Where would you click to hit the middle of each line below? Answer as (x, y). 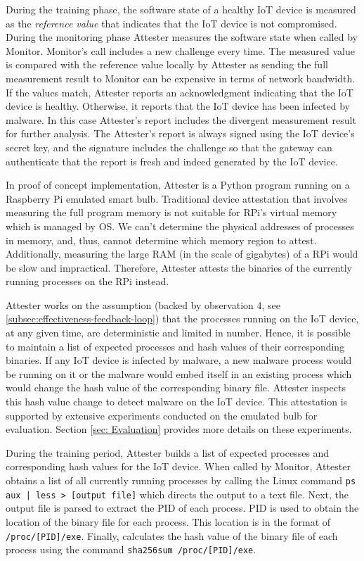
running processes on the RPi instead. (87, 281)
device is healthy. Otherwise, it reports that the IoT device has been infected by (178, 106)
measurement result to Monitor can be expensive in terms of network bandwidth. (181, 78)
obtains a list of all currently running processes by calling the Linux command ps (181, 480)
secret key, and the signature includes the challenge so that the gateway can (169, 147)
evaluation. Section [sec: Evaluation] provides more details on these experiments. (179, 429)
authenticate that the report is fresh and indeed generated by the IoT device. (172, 161)
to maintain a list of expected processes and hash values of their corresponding (175, 346)
